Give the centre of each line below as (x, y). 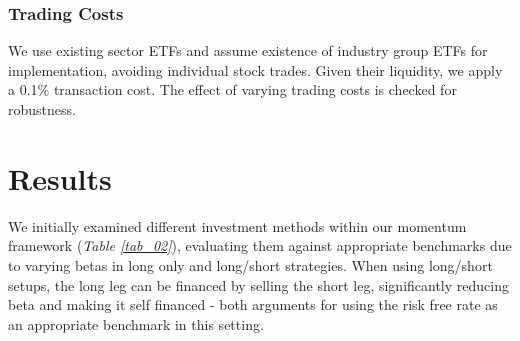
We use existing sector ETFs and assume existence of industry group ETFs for (248, 50)
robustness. (42, 109)
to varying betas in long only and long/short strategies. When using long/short (250, 264)
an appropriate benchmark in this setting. (136, 323)
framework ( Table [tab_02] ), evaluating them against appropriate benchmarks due (260, 245)
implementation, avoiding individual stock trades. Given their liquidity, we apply (255, 69)
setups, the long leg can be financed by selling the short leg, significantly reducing (258, 284)
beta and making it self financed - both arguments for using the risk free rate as (253, 304)
